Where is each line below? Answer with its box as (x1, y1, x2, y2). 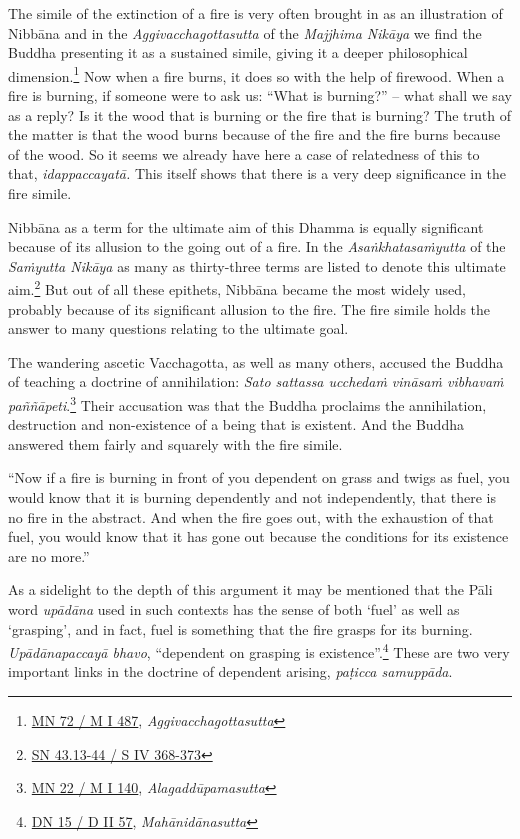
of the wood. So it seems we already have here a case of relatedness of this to (8, 143, 480, 164)
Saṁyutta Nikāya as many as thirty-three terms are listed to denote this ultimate (8, 255, 506, 276)
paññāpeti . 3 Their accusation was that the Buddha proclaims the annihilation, (8, 392, 487, 415)
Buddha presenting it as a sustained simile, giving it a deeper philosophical (8, 42, 468, 63)
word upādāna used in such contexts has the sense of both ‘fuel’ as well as (8, 599, 460, 619)
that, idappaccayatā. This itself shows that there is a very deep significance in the (8, 163, 507, 184)
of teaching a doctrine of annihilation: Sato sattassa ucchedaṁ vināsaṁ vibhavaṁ (8, 371, 504, 392)
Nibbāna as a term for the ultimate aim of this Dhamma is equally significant (8, 216, 484, 237)
